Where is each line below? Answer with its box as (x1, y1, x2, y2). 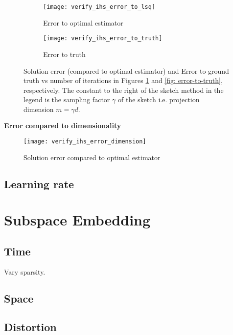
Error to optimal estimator (43, 17, 123, 28)
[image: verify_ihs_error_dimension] (23, 138, 146, 145)
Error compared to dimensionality (4, 120, 121, 131)
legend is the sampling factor (23, 94, 110, 105)
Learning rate (4, 176, 74, 191)
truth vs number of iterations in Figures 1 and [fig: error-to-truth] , (23, 75, 223, 85)
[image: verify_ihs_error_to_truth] (43, 35, 163, 42)
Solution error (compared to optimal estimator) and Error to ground (23, 65, 229, 76)
